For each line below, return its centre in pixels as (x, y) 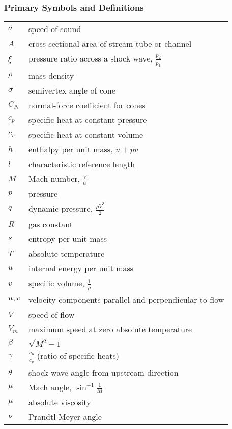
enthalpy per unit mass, (71, 149)
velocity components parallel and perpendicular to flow (126, 299)
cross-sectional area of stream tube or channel (110, 44)
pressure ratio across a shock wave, (91, 58)
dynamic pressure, (61, 209)
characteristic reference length (82, 164)
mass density (51, 75)
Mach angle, (50, 387)
